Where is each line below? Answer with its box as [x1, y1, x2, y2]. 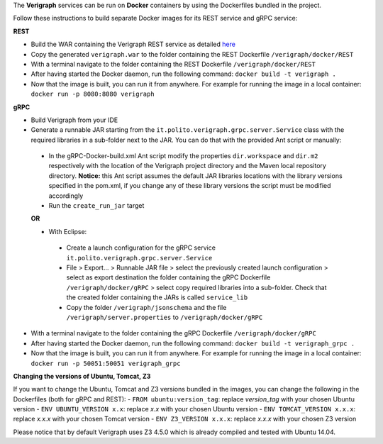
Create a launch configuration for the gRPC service [66, 243, 216, 252]
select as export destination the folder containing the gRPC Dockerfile [66, 273, 271, 282]
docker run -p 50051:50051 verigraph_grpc [30, 359, 181, 367]
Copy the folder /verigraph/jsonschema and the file [66, 303, 227, 311]
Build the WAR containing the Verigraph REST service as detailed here [30, 40, 235, 49]
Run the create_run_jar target [48, 201, 145, 210]
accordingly [48, 192, 84, 200]
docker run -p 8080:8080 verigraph [30, 90, 155, 99]
